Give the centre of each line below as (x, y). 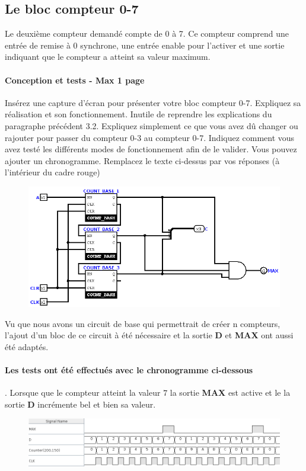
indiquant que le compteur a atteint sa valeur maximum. (108, 57)
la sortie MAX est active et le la (230, 392)
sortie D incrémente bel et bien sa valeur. (80, 404)
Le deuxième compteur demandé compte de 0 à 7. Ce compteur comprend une (147, 33)
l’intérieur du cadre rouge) (52, 172)
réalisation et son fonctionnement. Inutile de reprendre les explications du (138, 114)
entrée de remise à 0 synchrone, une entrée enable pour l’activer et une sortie (145, 45)
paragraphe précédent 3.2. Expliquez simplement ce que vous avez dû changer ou (152, 125)
